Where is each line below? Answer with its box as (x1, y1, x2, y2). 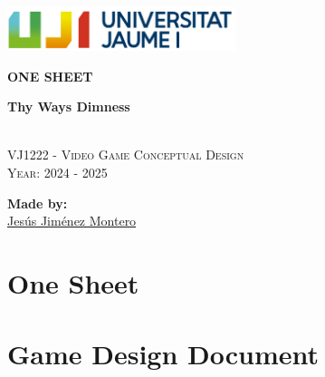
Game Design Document (7, 335, 320, 372)
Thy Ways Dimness (7, 97, 130, 116)
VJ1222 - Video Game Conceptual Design (7, 145, 244, 164)
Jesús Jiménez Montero (7, 211, 137, 230)
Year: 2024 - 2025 (7, 162, 108, 181)
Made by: (7, 193, 68, 212)
